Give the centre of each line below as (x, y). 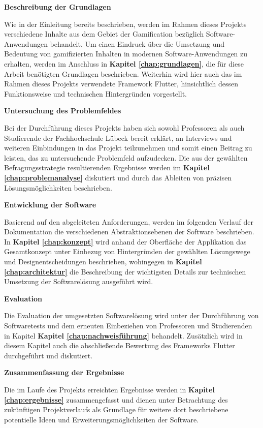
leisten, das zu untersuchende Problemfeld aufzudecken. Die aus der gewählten (126, 157)
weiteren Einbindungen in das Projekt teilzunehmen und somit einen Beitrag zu (128, 148)
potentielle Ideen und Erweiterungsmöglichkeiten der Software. (102, 419)
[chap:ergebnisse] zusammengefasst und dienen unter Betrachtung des (116, 399)
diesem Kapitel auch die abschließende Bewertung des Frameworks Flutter (120, 345)
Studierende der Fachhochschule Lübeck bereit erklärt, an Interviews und (118, 137)
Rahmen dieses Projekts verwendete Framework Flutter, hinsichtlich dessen (121, 84)
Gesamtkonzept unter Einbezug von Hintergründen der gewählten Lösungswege (127, 251)
